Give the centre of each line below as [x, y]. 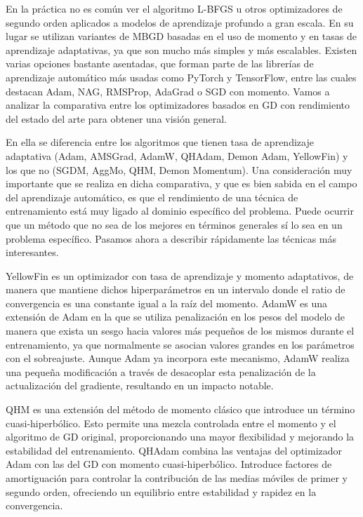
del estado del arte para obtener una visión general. [116, 118]
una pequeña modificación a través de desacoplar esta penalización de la [161, 371]
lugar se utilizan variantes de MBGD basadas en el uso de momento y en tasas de [181, 36]
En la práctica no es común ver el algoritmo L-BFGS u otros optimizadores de [174, 8]
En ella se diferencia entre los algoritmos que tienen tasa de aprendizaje [160, 142]
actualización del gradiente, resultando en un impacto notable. [140, 385]
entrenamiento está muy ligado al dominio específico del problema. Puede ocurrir [180, 211]
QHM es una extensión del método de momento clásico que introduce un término [180, 409]
